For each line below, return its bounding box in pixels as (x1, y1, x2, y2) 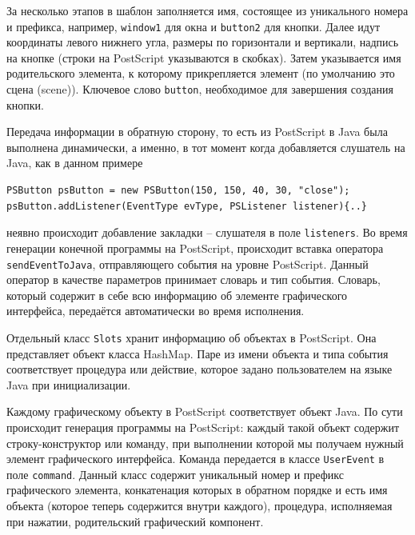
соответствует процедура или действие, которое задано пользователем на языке (6, 361, 393, 377)
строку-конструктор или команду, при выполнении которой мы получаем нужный (6, 434, 404, 451)
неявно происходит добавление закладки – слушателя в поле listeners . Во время (6, 224, 408, 241)
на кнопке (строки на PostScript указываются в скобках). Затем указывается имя (6, 49, 401, 66)
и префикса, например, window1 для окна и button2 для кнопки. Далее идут (6, 18, 380, 34)
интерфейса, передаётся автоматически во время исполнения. (6, 302, 305, 319)
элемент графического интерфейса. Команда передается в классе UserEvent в (6, 450, 385, 467)
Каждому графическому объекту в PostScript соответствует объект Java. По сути (6, 403, 403, 420)
